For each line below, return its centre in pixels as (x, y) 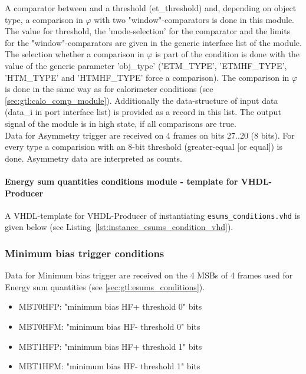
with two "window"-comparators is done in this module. (194, 19)
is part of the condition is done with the (227, 54)
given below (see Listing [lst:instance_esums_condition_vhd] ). (119, 227)
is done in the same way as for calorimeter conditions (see (109, 89)
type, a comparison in (44, 19)
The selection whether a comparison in (75, 54)
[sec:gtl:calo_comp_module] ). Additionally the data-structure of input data (142, 100)
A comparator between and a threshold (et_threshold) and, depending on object (151, 8)
